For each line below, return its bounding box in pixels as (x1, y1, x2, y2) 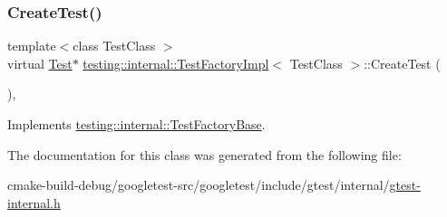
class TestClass (73, 36, 156, 55)
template (7, 36, 56, 55)
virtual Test (7, 53, 73, 72)
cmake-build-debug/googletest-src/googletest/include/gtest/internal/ (7, 175, 390, 194)
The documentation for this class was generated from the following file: (7, 145, 402, 164)
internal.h (7, 193, 61, 212)
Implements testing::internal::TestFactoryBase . (7, 115, 266, 133)
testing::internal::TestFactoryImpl (83, 53, 269, 72)
